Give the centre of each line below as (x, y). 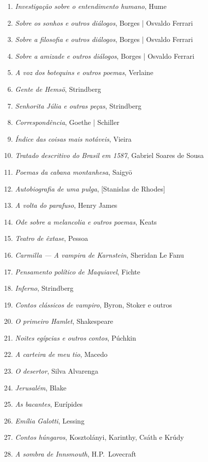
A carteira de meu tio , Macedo (61, 354)
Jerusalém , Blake (41, 387)
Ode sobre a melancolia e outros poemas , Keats (86, 221)
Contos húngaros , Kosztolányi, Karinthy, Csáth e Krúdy (99, 437)
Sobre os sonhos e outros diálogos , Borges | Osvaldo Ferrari (104, 22)
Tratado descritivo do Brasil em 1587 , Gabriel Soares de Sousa (109, 155)
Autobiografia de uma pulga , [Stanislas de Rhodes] (90, 188)
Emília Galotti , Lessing (50, 420)
